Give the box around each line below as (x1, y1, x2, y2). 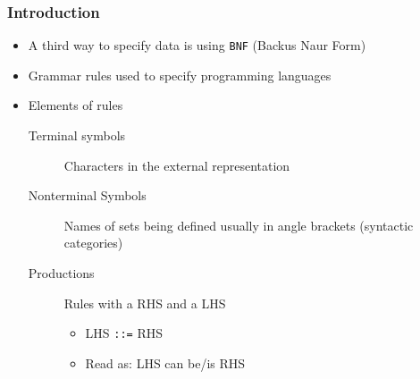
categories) (63, 233, 123, 252)
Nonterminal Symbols (28, 186, 147, 205)
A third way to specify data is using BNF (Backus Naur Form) (28, 36, 366, 55)
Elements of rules (28, 96, 123, 114)
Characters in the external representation (63, 156, 290, 174)
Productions (28, 264, 95, 282)
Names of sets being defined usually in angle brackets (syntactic (63, 215, 414, 234)
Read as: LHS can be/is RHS (85, 353, 246, 372)
